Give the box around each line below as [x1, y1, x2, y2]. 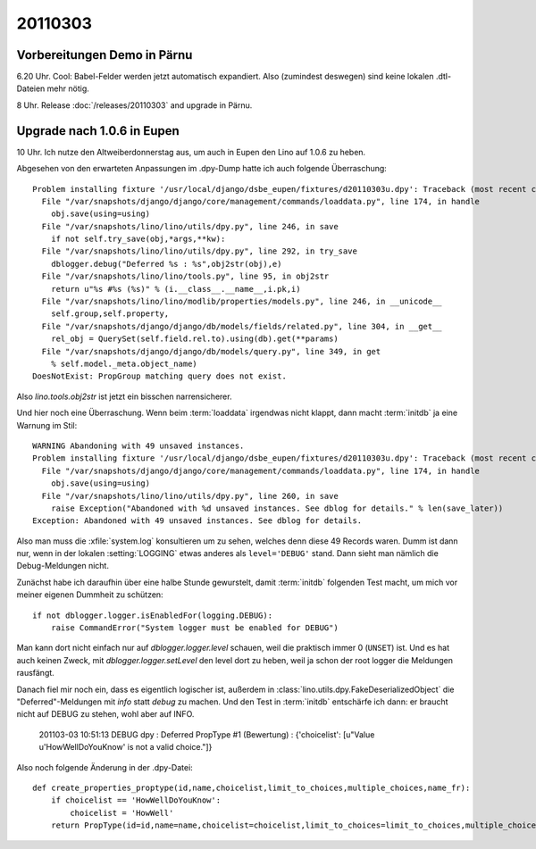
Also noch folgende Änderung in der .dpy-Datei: [16, 762, 194, 772]
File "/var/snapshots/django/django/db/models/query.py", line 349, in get [41, 346, 381, 356]
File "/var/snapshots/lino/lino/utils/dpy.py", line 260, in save [41, 491, 339, 501]
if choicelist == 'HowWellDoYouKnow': [50, 795, 222, 805]
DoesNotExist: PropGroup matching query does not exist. [32, 371, 288, 381]
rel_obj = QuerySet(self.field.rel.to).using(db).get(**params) [50, 334, 339, 344]
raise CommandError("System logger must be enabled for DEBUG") [50, 623, 339, 633]
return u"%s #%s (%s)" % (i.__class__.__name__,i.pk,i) [50, 284, 301, 294]
